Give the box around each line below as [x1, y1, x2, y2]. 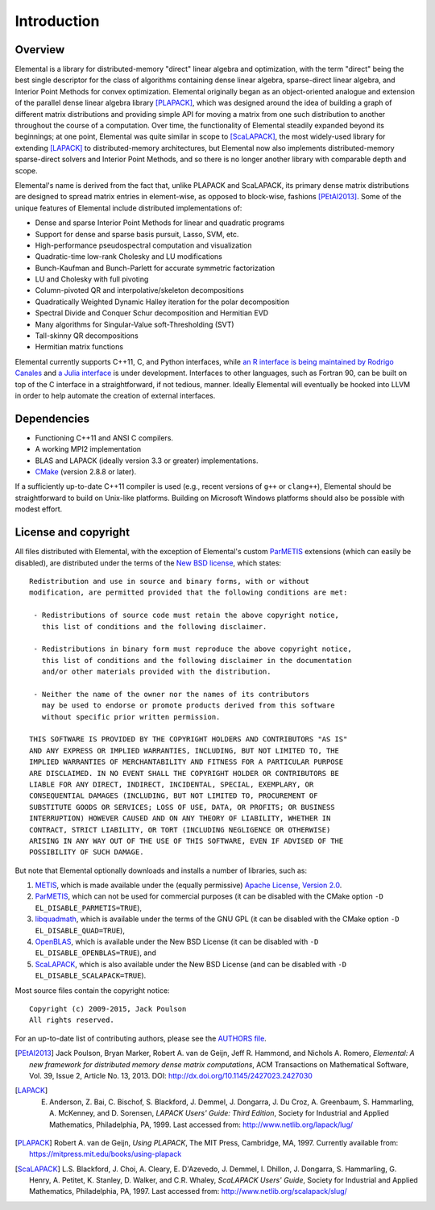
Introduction [14, 12, 100, 30]
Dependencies [14, 411, 90, 425]
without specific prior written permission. [41, 712, 221, 721]
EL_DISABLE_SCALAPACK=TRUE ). [35, 970, 147, 980]
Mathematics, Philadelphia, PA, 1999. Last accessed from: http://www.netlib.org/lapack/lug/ [49, 1120, 354, 1129]
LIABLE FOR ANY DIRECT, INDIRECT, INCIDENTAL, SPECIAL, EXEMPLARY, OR [29, 779, 314, 789]
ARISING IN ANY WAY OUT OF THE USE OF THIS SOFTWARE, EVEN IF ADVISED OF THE [29, 836, 344, 845]
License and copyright [14, 525, 130, 540]
